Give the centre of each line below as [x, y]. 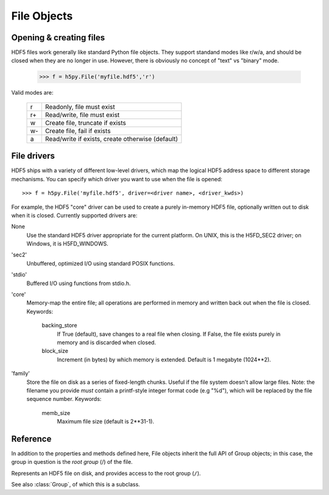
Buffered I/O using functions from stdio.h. [79, 283]
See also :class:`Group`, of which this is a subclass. [76, 485]
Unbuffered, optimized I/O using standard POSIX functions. [101, 263]
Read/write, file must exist [82, 115]
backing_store [59, 325]
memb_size [56, 413]
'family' [21, 374]
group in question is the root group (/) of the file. [72, 462]
